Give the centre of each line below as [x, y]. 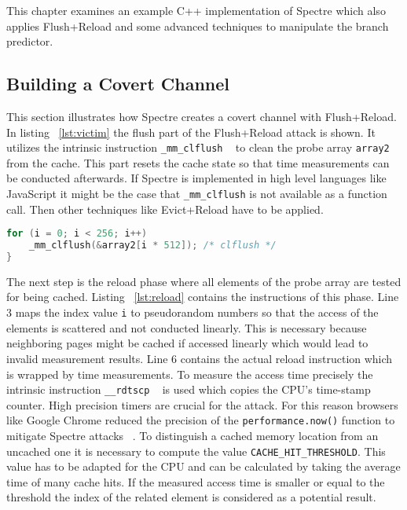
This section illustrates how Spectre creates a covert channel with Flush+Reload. [202, 116]
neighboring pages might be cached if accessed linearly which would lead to [187, 343]
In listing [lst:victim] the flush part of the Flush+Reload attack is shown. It [191, 132]
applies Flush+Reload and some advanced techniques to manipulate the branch [198, 26]
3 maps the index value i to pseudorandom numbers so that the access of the [192, 312]
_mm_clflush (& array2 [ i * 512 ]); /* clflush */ [152, 246]
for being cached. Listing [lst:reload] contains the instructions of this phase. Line [203, 297]
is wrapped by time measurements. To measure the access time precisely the [190, 374]
